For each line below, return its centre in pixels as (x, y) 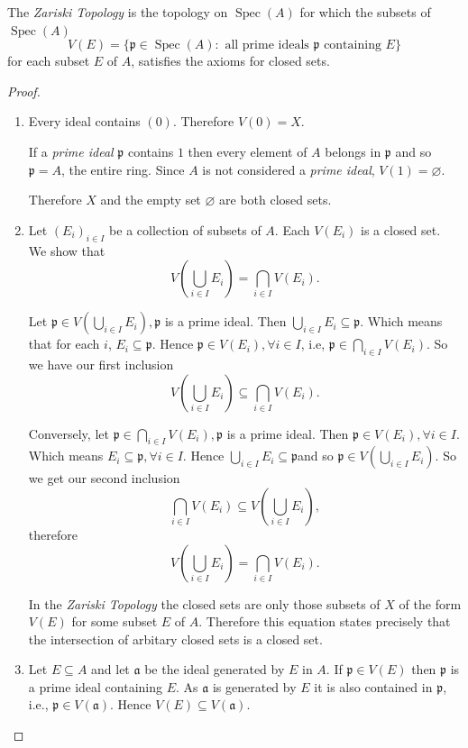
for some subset (115, 621)
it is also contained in (373, 686)
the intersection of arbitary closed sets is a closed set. (175, 639)
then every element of (248, 151)
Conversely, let (69, 433)
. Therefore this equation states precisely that (325, 621)
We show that (67, 250)
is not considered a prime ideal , (289, 169)
